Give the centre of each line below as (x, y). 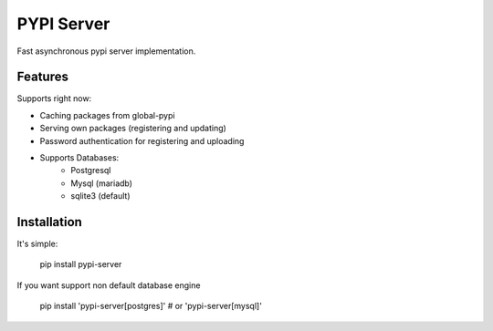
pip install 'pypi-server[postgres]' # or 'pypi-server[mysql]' (151, 306)
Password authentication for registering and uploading (142, 140)
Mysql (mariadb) (101, 183)
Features (42, 77)
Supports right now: (54, 98)
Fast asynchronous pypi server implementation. (106, 51)
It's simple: (37, 244)
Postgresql (91, 171)
